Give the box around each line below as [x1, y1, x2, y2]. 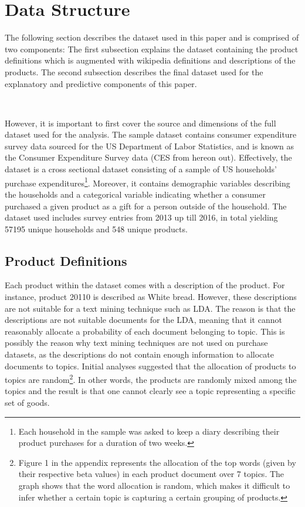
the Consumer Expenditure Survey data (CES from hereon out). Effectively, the [5, 151, 292, 164]
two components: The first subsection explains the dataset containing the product [5, 42, 299, 55]
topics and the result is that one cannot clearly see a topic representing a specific [5, 385, 296, 397]
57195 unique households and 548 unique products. [5, 222, 188, 235]
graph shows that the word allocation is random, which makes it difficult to [18, 479, 290, 492]
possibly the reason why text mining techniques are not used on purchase [5, 336, 268, 349]
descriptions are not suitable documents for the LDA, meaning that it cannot [5, 313, 282, 326]
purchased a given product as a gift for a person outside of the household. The [5, 199, 287, 212]
